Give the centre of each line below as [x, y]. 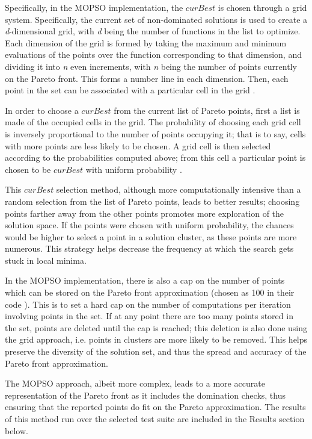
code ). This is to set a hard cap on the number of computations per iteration [148, 304]
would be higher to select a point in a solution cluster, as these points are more [151, 236]
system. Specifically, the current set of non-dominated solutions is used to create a [156, 19]
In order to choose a [42, 110]
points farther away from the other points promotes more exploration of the [145, 213]
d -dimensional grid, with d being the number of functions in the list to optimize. [153, 31]
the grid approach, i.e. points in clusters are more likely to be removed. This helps [156, 339]
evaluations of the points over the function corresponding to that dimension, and [153, 54]
